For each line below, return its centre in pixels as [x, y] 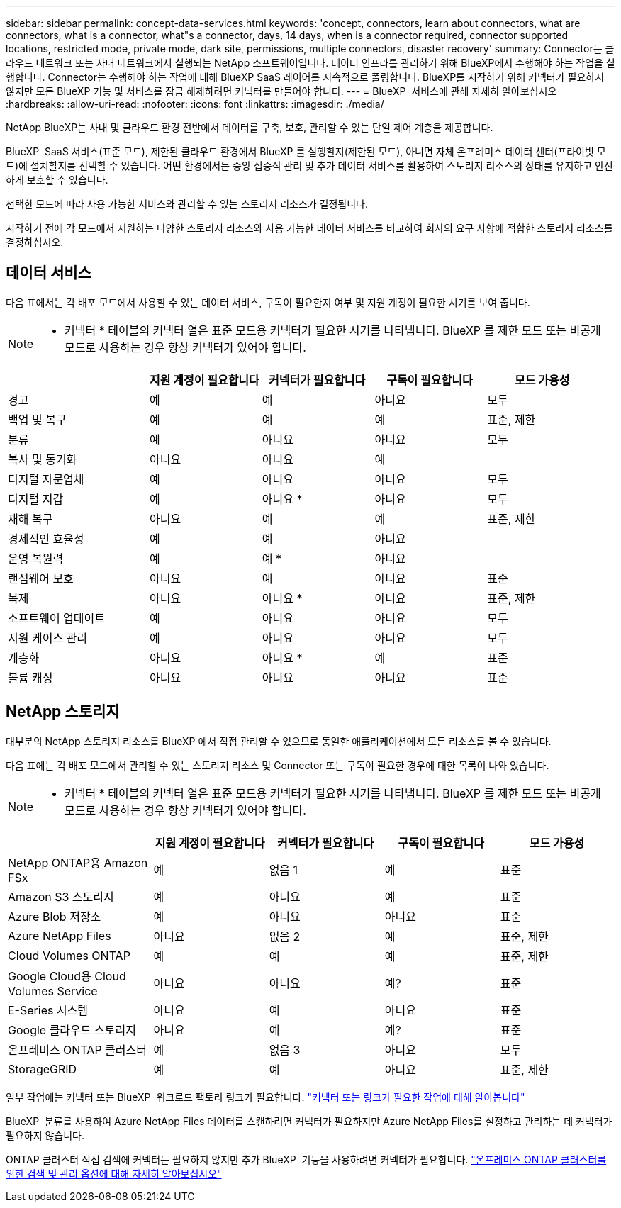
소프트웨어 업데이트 [56, 618]
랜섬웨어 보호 [41, 578]
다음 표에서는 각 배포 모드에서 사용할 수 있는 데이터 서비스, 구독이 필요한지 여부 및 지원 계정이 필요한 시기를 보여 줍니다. [268, 302]
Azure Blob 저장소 [55, 916]
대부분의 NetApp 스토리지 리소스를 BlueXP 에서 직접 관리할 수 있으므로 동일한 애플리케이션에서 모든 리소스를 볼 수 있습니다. [279, 741]
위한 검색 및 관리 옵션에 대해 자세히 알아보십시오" [114, 1173]
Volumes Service [53, 991]
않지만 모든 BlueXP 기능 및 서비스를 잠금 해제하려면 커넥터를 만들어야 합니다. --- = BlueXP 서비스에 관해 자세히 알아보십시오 [281, 91]
